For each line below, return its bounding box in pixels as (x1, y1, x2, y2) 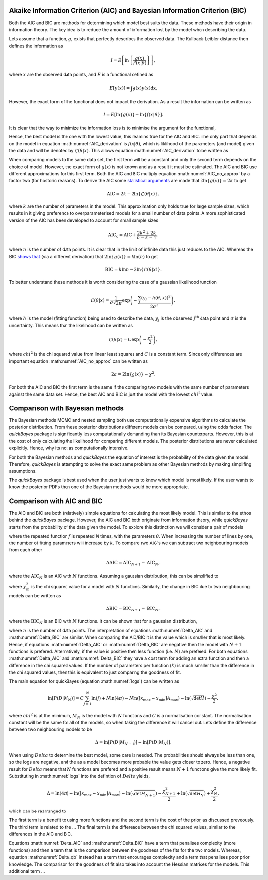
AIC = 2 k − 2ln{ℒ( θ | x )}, (107, 191, 159, 196)
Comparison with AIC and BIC (9, 497, 103, 505)
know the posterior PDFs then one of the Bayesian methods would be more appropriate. (9, 484, 189, 490)
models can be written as (9, 592, 61, 598)
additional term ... (9, 868, 45, 874)
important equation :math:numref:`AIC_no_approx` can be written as (9, 358, 148, 364)
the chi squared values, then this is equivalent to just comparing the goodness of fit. (9, 669, 181, 675)
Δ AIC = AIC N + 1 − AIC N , (106, 560, 160, 567)
